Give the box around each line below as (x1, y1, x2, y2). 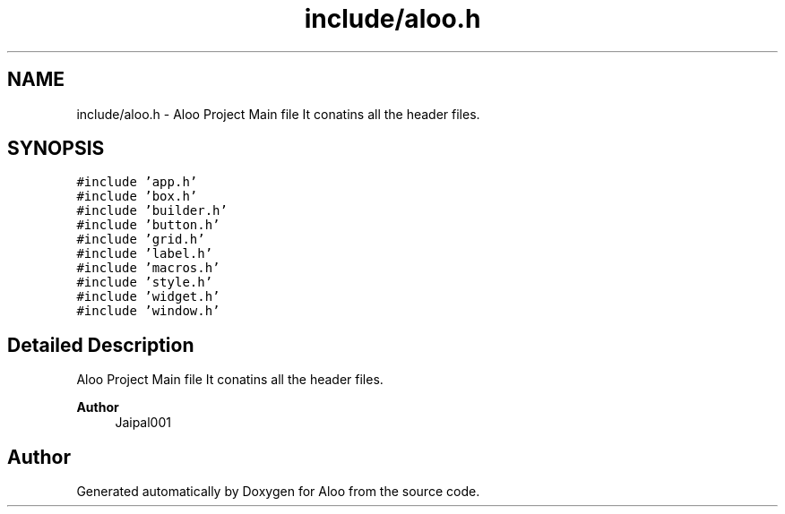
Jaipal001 (115, 415, 171, 431)
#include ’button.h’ (76, 218, 220, 233)
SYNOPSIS (7, 137, 105, 160)
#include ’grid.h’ (76, 232, 205, 247)
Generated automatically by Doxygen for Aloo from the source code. (76, 484, 480, 500)
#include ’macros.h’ (76, 261, 220, 276)
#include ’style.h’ (76, 275, 213, 290)
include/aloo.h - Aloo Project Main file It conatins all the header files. (76, 106, 480, 122)
